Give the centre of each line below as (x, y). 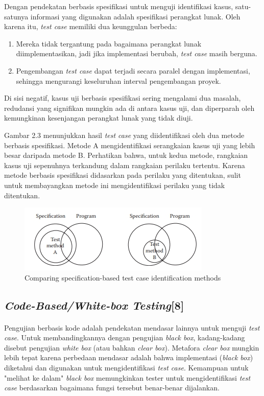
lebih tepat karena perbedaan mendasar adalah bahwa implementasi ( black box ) (129, 357)
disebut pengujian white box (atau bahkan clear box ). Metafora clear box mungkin (132, 347)
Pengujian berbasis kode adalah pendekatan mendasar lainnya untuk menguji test (132, 327)
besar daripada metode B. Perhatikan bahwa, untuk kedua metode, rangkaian (126, 155)
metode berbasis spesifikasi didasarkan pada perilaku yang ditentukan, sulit (123, 175)
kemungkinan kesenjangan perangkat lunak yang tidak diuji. (99, 118)
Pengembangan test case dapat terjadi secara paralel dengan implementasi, (133, 70)
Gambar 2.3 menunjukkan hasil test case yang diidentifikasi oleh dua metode (124, 135)
